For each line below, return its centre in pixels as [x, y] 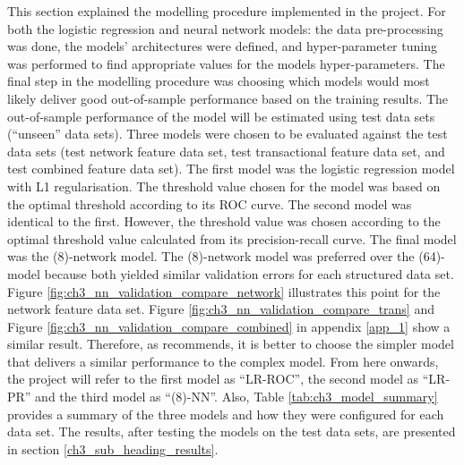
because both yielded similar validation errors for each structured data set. [249, 273]
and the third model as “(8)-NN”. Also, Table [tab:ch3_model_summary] [236, 397]
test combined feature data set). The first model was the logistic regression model [231, 169]
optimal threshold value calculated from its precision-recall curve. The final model [232, 238]
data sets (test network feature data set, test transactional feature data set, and [226, 151]
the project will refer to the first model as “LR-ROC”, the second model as [213, 379]
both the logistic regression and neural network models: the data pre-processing [225, 28]
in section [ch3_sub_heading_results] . [113, 448]
